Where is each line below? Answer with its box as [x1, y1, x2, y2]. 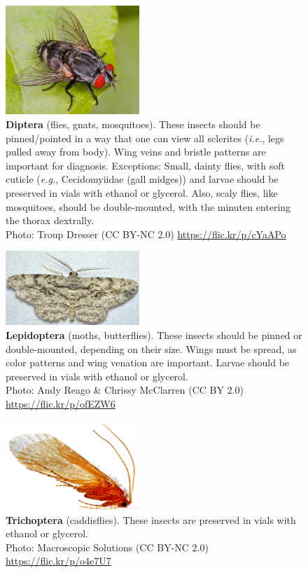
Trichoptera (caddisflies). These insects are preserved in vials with [6, 512, 296, 527]
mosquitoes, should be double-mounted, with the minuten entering [6, 199, 291, 214]
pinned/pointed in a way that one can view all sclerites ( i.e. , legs [6, 130, 284, 145]
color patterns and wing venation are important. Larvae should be [6, 355, 290, 370]
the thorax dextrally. [6, 213, 94, 228]
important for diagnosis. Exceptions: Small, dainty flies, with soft [6, 158, 285, 172]
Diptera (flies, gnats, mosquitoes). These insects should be [6, 116, 260, 131]
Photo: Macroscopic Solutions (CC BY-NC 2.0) [6, 539, 209, 554]
